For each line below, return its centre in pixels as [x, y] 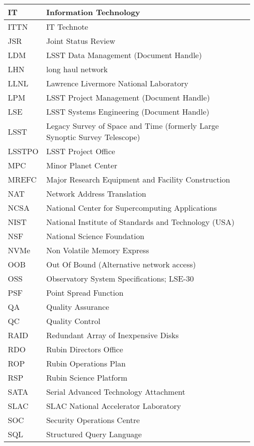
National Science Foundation [95, 236]
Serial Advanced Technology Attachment [116, 392]
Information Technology [93, 12]
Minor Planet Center [82, 165]
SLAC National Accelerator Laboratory [114, 406]
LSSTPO [23, 151]
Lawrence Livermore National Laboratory [117, 83]
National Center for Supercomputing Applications [131, 208]
